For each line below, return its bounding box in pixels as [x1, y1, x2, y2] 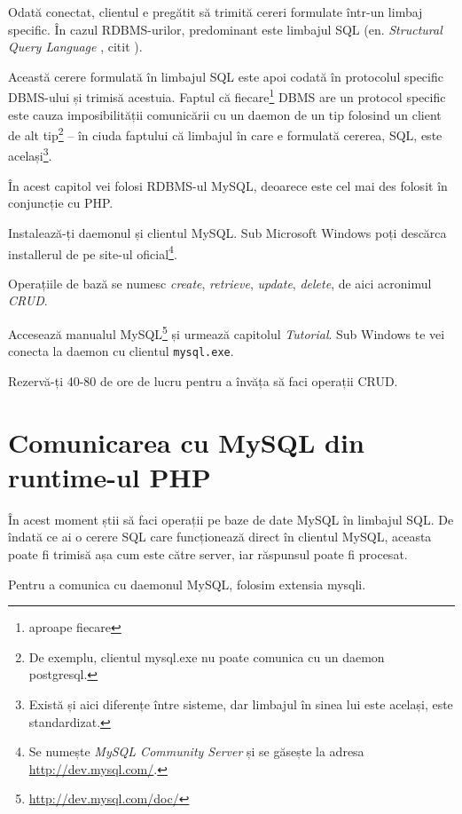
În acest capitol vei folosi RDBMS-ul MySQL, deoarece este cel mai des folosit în [8, 176, 448, 194]
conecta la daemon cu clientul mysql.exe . [8, 342, 234, 360]
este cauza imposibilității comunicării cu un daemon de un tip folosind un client [8, 105, 442, 123]
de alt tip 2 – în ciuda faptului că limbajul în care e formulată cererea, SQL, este [8, 123, 442, 144]
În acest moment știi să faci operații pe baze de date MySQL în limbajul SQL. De [8, 510, 454, 528]
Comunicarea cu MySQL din [8, 423, 364, 460]
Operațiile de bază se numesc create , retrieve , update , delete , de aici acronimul [8, 273, 432, 292]
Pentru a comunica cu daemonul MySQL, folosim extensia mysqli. [8, 574, 366, 593]
